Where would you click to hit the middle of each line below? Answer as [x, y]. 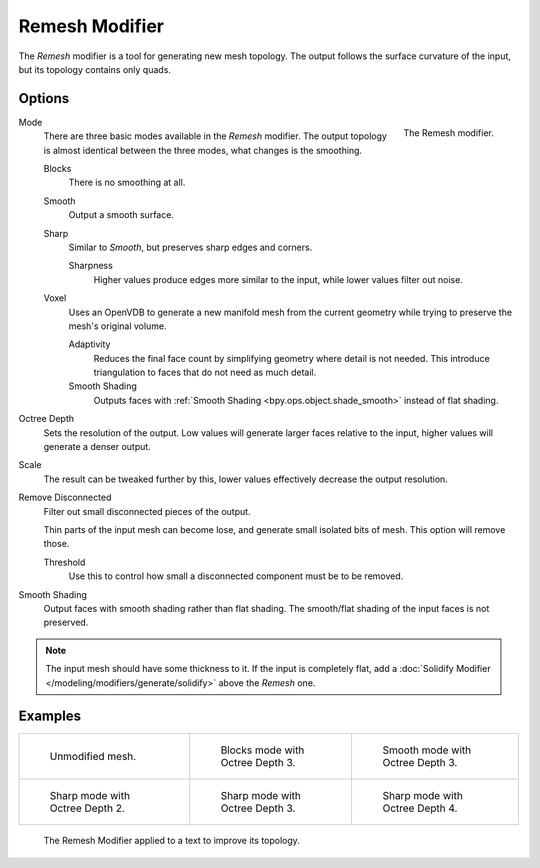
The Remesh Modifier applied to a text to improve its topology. [171, 841]
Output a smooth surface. [121, 215]
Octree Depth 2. [87, 808]
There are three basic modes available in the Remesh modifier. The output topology [215, 136]
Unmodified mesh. [93, 757]
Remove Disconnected [65, 497]
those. [56, 544]
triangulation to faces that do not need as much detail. [205, 372]
